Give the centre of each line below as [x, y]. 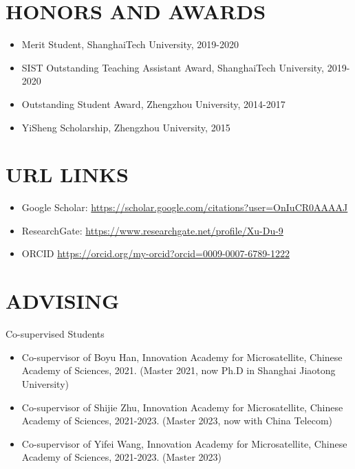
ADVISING [63, 301]
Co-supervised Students [55, 334]
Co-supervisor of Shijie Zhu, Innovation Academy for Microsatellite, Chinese [182, 407]
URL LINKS [67, 174]
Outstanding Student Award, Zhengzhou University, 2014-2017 [153, 103]
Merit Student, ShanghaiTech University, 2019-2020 [130, 44]
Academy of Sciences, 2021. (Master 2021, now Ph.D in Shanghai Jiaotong [179, 370]
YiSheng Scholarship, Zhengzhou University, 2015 [126, 127]
